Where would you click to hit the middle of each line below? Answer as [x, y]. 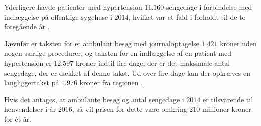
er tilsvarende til [228, 99]
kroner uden [238, 43]
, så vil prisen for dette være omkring [129, 109]
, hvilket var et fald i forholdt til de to [187, 16]
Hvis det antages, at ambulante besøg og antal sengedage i [94, 99]
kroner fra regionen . [111, 83]
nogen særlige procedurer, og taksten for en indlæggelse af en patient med [118, 53]
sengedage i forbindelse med [209, 7]
